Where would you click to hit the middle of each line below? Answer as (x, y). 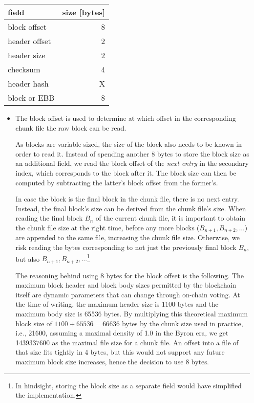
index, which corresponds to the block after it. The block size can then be (126, 172)
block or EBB (31, 98)
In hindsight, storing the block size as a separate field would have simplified (128, 385)
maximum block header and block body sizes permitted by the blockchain (126, 285)
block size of (34, 323)
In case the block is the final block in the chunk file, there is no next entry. (127, 199)
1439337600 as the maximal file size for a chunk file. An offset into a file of (127, 342)
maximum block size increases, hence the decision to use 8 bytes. (112, 362)
